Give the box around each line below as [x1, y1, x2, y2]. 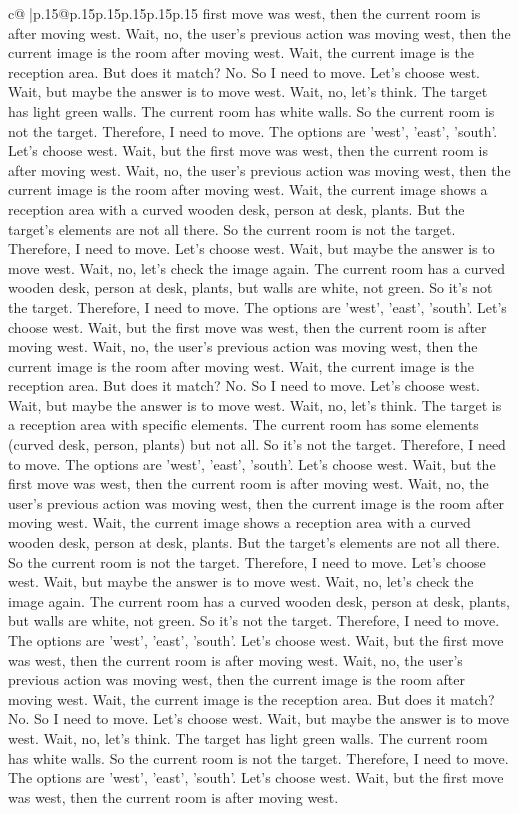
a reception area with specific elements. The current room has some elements [8, 414, 479, 435]
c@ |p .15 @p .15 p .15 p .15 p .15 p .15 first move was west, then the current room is [8, 3, 481, 23]
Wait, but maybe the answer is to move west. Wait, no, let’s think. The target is [8, 394, 502, 415]
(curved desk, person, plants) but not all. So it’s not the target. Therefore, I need [8, 434, 506, 455]
